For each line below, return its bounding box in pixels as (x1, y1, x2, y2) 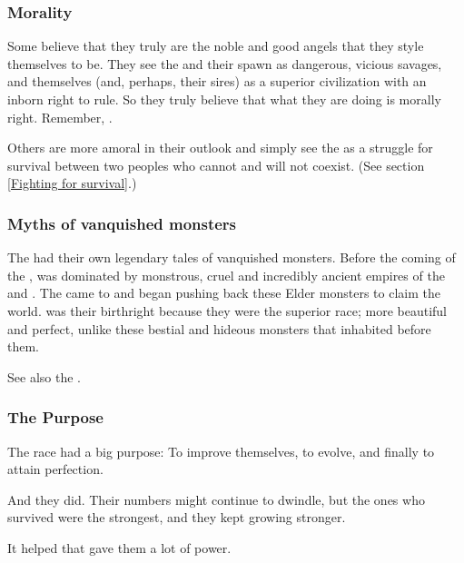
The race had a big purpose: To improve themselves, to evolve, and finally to (7, 441, 435, 460)
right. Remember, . (7, 107, 113, 126)
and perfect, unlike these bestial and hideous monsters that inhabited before (7, 319, 431, 338)
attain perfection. (7, 459, 104, 479)
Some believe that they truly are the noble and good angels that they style (7, 36, 424, 55)
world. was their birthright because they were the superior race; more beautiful (7, 301, 447, 320)
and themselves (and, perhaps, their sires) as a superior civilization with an (7, 72, 427, 91)
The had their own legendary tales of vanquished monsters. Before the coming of (7, 248, 456, 267)
